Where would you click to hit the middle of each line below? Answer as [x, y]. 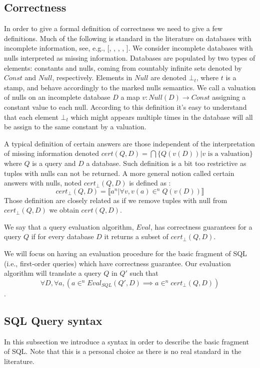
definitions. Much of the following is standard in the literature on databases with [128, 38]
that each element [31, 117]
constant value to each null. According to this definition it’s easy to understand [125, 107]
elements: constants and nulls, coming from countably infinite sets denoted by [123, 67]
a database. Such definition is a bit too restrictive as [166, 163]
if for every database [62, 236]
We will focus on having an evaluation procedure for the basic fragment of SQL [125, 253]
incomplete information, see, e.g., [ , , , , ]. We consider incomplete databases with [128, 48]
